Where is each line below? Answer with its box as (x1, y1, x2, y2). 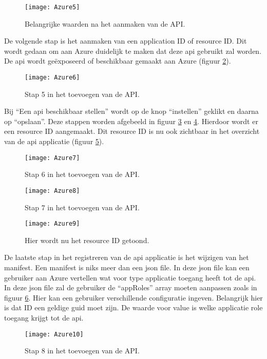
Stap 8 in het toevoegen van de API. (25, 345, 140, 356)
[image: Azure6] (25, 74, 80, 82)
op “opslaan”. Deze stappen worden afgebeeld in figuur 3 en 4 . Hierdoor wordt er (4, 115, 258, 126)
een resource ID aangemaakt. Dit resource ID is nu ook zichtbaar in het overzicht (4, 126, 260, 136)
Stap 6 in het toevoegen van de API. (25, 169, 140, 180)
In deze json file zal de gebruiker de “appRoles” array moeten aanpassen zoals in (4, 282, 257, 293)
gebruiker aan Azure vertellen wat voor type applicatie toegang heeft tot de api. (4, 272, 256, 283)
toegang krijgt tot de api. (4, 312, 84, 323)
